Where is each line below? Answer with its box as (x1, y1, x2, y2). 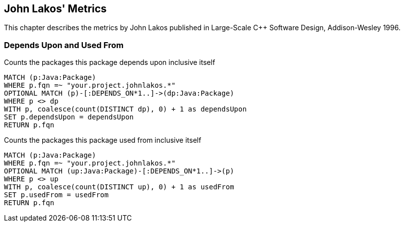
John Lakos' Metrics (4, 2, 107, 15)
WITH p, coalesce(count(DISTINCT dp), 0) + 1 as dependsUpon (4, 105, 247, 113)
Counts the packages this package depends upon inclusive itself (4, 58, 215, 67)
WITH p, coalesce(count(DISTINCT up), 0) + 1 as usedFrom (4, 183, 234, 191)
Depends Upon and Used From (4, 40, 124, 50)
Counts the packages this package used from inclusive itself (4, 136, 202, 145)
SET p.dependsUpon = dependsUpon (4, 113, 134, 121)
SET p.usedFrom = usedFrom (4, 191, 109, 199)
